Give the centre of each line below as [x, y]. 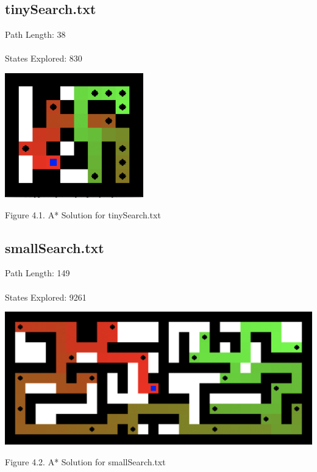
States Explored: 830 [44, 58]
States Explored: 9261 [46, 297]
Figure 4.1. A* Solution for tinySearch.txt [83, 214]
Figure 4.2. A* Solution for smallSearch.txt [85, 461]
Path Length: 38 [35, 34]
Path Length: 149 [37, 273]
